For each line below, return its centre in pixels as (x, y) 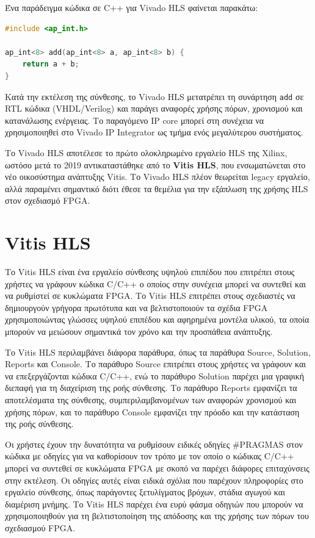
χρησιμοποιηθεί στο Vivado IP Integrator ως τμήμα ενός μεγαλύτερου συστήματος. (154, 132)
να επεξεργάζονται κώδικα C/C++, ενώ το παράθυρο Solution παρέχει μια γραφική (155, 375)
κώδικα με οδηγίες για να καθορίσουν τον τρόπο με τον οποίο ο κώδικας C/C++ (150, 456)
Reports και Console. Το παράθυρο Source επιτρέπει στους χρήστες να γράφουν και (156, 364)
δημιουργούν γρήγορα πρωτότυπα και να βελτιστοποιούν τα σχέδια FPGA (136, 307)
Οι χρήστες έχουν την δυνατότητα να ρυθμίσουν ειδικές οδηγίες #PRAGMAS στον (154, 444)
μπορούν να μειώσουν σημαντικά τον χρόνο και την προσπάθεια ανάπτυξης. (139, 332)
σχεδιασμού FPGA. (40, 527)
